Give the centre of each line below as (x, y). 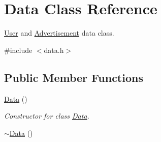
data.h (54, 50)
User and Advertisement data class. (59, 33)
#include (18, 50)
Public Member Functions (74, 77)
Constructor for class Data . (47, 116)
